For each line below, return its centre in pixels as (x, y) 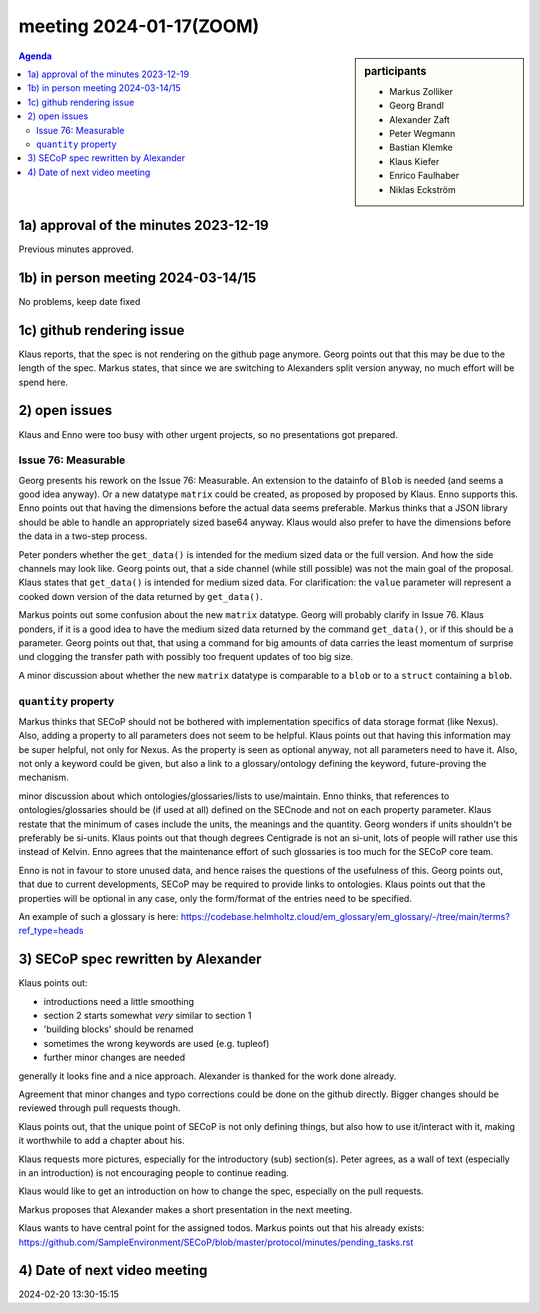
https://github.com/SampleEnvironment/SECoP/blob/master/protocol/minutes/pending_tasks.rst (216, 1242)
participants (395, 71)
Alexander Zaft (419, 119)
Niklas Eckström (422, 189)
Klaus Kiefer (414, 161)
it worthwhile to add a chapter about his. (101, 1141)
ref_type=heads (51, 931)
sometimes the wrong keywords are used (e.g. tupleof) (156, 1043)
